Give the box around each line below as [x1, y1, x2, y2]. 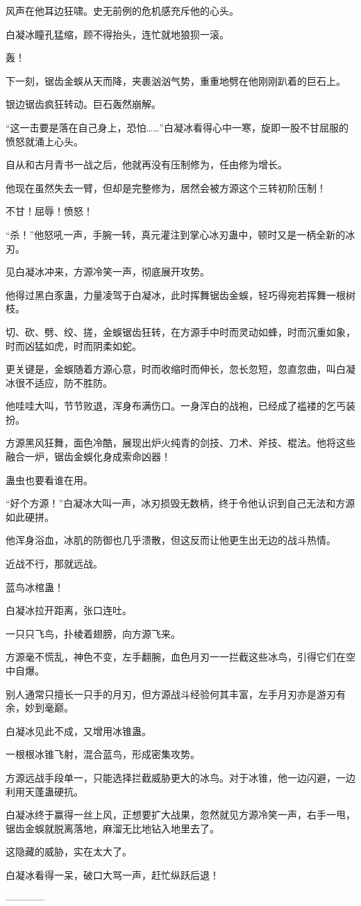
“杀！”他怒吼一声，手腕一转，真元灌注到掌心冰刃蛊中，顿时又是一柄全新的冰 [6, 227, 355, 241]
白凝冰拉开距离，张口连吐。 [6, 603, 132, 617]
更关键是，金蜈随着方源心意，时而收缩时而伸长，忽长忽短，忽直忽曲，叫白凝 [6, 362, 355, 376]
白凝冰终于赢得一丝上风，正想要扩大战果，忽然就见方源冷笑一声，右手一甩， [6, 807, 355, 822]
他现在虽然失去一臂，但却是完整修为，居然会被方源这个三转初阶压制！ [6, 180, 326, 195]
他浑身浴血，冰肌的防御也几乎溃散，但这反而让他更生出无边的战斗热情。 [6, 533, 336, 547]
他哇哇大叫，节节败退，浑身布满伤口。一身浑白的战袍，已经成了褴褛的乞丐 [6, 398, 346, 413]
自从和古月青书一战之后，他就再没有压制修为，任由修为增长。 [6, 157, 287, 172]
